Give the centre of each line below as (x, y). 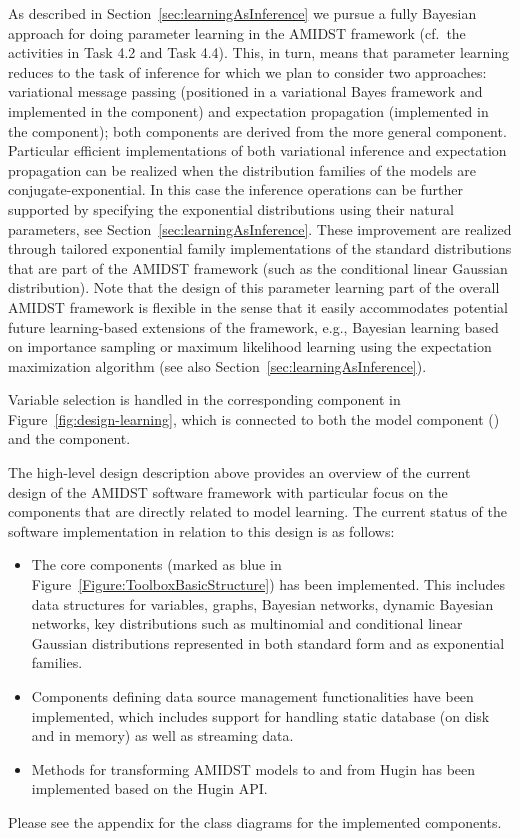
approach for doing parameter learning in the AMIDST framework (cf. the (237, 32)
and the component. (69, 438)
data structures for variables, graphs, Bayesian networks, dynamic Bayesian (262, 603)
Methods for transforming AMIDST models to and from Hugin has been (253, 768)
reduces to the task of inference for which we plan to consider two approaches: (247, 71)
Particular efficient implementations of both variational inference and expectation (257, 150)
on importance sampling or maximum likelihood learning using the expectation (250, 346)
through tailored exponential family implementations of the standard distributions (260, 248)
